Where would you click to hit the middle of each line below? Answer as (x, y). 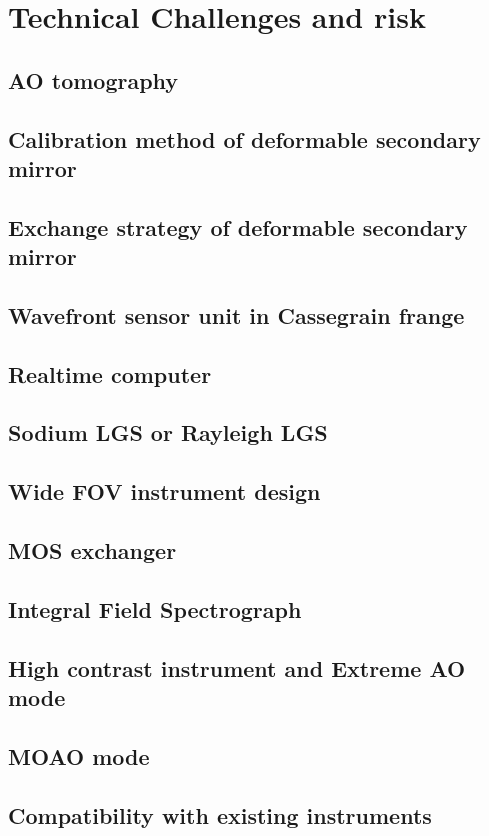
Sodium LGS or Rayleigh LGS (168, 432)
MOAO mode (79, 755)
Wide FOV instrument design (164, 491)
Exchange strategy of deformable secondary (238, 226)
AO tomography (93, 79)
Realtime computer (110, 373)
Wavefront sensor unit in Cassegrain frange (236, 314)
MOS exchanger (92, 550)
